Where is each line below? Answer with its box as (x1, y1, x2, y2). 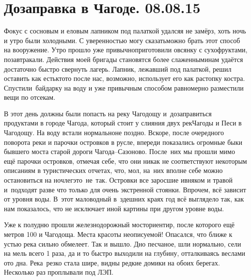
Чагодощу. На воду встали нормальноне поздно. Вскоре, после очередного (4, 127, 224, 138)
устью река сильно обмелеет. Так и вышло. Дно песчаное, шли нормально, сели (4, 238, 241, 249)
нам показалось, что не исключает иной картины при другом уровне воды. (4, 203, 224, 213)
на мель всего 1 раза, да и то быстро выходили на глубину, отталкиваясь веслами (4, 248, 246, 258)
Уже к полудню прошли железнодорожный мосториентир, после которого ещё (4, 219, 235, 230)
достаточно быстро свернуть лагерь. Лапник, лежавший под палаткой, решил (4, 63, 232, 74)
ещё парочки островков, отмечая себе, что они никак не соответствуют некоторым (4, 156, 247, 166)
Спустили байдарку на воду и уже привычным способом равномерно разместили (4, 82, 244, 93)
